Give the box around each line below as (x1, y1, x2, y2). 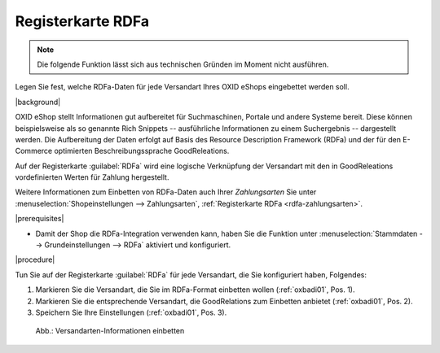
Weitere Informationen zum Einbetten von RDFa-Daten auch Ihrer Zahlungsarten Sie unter (15, 187, 317, 197)
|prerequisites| (15, 214, 64, 224)
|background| (15, 97, 61, 107)
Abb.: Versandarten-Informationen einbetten (35, 326, 185, 336)
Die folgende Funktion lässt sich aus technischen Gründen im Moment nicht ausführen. (37, 59, 329, 69)
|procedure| (15, 255, 55, 264)
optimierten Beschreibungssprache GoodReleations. (54, 146, 230, 156)
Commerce (15, 146, 53, 156)
